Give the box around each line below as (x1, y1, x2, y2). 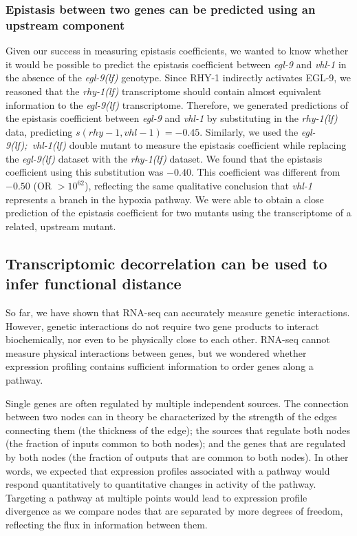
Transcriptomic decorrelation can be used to (6, 252, 327, 274)
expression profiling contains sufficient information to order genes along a (6, 359, 314, 373)
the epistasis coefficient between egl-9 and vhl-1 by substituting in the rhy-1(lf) (6, 111, 338, 125)
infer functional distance (6, 273, 182, 294)
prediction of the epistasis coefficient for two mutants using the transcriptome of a (6, 205, 351, 220)
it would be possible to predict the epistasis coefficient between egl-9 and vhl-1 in (6, 56, 347, 71)
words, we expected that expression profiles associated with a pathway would (6, 463, 330, 477)
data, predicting (6, 124, 73, 138)
